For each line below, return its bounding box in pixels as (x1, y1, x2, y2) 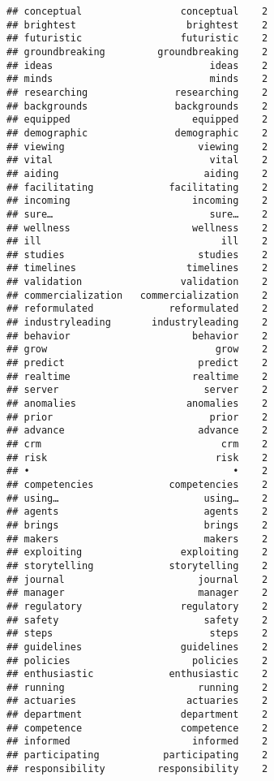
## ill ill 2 (6, 235, 268, 248)
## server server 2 (6, 384, 268, 396)
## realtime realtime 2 (6, 370, 268, 382)
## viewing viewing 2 (6, 140, 268, 153)
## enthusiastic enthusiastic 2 (6, 668, 268, 680)
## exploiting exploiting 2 (6, 546, 268, 559)
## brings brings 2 (6, 519, 268, 531)
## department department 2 (6, 709, 268, 721)
